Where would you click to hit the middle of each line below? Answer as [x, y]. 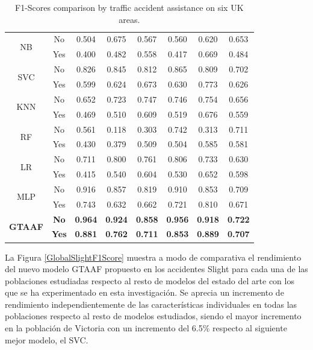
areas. [129, 19]
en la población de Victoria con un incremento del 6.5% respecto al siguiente [146, 328]
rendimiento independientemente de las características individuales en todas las [151, 304]
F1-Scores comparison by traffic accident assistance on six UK [129, 7]
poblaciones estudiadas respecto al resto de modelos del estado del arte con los [150, 280]
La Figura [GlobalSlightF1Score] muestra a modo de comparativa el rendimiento [153, 257]
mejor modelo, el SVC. [47, 339]
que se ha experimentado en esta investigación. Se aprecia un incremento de [144, 292]
